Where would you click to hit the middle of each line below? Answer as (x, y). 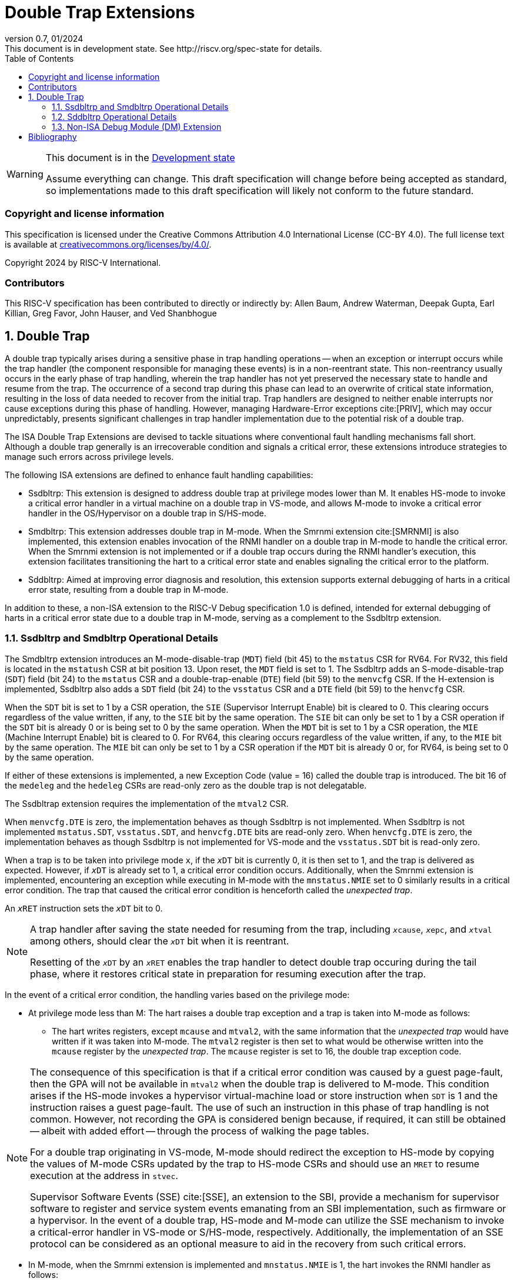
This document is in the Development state (140, 157)
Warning (25, 174)
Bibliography (53, 136)
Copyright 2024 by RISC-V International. (83, 262)
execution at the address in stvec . (104, 1175)
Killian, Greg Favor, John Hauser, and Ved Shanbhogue (111, 313)
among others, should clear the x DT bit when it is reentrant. (160, 941)
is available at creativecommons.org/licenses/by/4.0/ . (108, 244)
